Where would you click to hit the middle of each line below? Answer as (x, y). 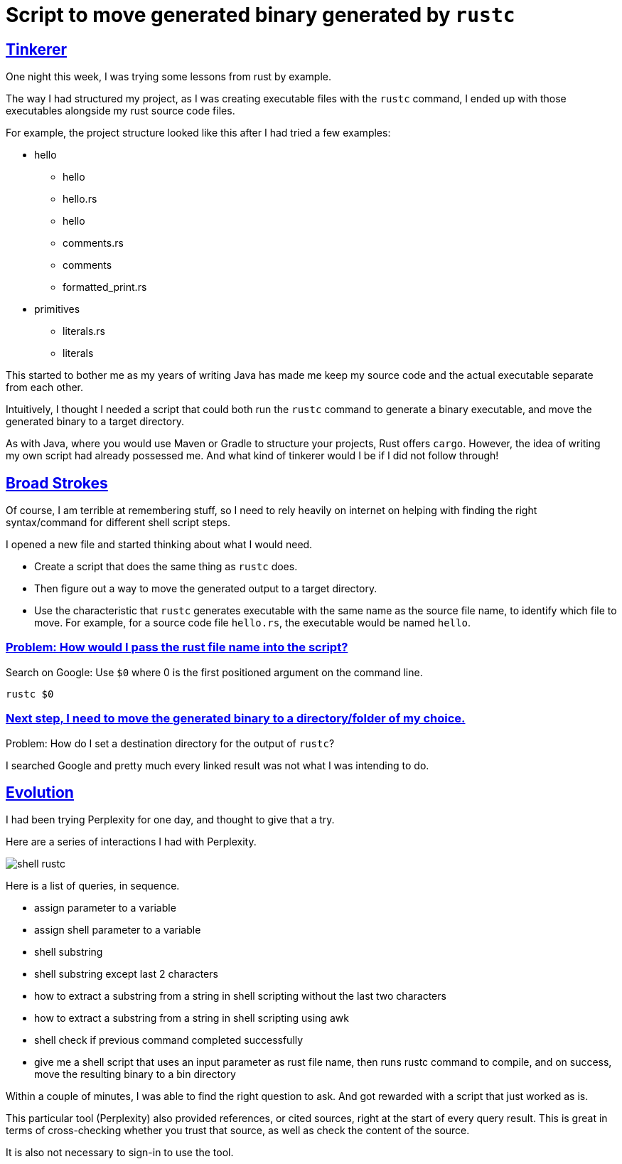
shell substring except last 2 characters (126, 974)
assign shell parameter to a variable (118, 930)
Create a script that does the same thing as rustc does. (166, 567)
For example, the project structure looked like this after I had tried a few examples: (198, 133)
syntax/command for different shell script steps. (118, 523)
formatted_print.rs (105, 287)
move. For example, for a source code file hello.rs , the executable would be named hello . (252, 623)
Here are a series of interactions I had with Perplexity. (131, 842)
